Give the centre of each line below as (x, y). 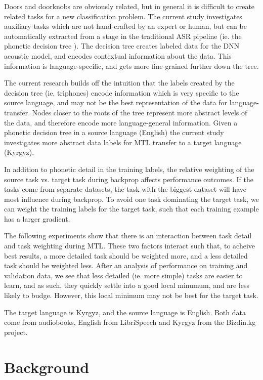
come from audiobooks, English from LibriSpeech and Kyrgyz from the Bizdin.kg (130, 322)
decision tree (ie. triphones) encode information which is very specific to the (122, 92)
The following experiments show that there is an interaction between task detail (128, 236)
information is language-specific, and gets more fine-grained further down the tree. (131, 66)
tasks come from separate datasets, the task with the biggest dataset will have (125, 189)
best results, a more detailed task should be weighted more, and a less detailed (126, 255)
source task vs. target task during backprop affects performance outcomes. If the (129, 179)
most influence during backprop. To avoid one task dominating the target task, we (131, 199)
